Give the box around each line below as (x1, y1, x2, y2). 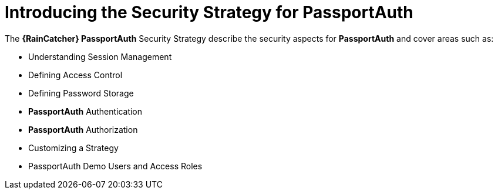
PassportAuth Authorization (28, 124, 138, 135)
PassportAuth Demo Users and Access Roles (28, 160, 203, 171)
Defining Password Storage (28, 88, 134, 98)
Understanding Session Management (28, 51, 172, 62)
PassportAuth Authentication (28, 106, 143, 116)
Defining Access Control (28, 69, 123, 80)
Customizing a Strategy (28, 142, 119, 153)
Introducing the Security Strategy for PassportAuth (5, 2, 413, 22)
